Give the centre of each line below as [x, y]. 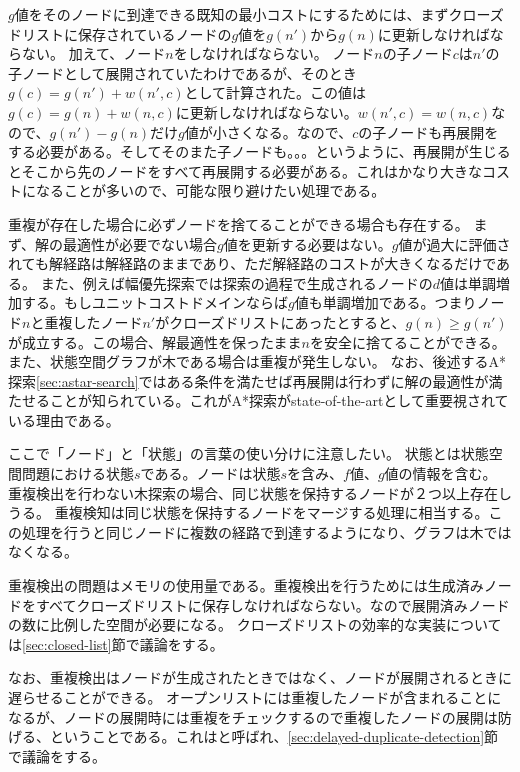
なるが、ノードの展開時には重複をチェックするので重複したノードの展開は [253, 716]
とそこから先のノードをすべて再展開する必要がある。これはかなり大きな [245, 170]
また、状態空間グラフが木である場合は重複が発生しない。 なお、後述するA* [257, 361]
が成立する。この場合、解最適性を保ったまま [155, 341]
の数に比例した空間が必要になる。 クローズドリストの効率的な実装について [255, 624]
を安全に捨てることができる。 [408, 341]
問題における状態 [77, 473]
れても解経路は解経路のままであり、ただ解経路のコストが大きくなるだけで [252, 263]
